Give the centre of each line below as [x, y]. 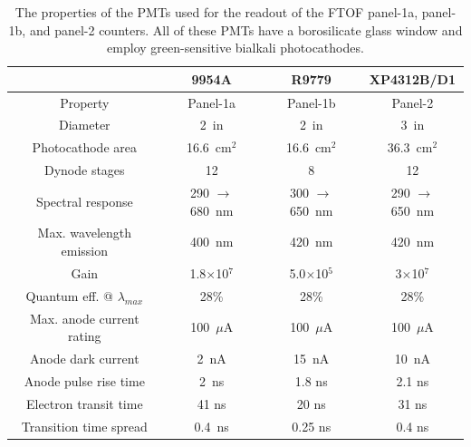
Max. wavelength [85, 233]
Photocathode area [84, 147]
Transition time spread [84, 426]
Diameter [84, 125]
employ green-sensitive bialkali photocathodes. [235, 48]
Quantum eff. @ [70, 295]
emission [85, 251]
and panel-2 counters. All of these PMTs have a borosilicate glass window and [246, 29]
